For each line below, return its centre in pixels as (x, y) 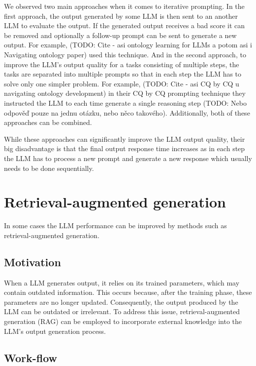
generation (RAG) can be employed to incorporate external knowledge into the (123, 321)
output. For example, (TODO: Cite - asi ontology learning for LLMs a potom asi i (128, 45)
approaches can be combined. (48, 122)
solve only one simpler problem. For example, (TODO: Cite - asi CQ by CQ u (122, 83)
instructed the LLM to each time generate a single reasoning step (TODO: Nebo (125, 102)
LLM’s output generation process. (55, 331)
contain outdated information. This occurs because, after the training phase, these (128, 292)
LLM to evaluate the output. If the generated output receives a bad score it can (125, 25)
